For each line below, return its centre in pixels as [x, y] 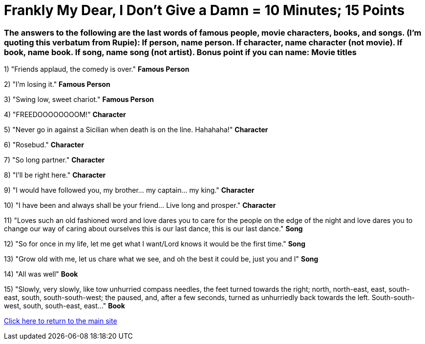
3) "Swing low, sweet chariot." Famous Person [79, 100]
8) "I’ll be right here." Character [55, 175]
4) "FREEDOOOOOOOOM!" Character [65, 115]
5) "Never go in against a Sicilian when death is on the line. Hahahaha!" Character [136, 130]
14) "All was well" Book [41, 274]
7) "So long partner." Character [54, 160]
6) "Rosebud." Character [44, 145]
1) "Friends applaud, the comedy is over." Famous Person [97, 69]
